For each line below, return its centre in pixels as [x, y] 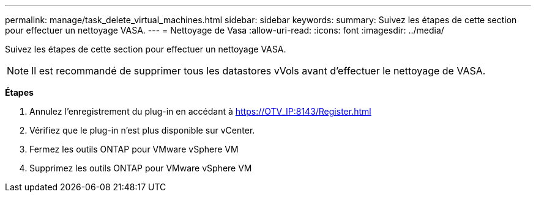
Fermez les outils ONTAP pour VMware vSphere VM [134, 149]
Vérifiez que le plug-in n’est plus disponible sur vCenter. [142, 130]
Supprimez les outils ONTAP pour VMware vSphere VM [141, 168]
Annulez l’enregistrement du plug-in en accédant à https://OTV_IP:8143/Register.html [200, 111]
